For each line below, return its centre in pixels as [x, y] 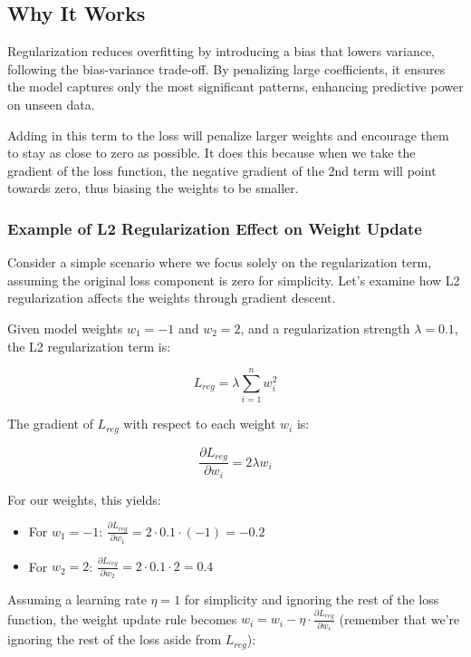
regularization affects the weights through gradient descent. [172, 298]
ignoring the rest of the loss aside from [115, 639]
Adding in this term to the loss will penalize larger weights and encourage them [228, 135]
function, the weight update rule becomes [122, 618]
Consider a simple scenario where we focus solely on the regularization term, [220, 262]
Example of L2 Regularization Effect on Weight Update [215, 228]
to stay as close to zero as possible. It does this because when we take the [211, 153]
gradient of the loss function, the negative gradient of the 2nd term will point [222, 170]
